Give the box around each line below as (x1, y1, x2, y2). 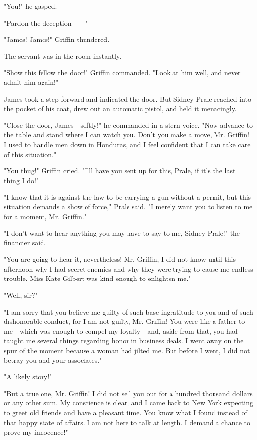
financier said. (4, 237, 46, 247)
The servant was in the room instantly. (4, 50, 122, 61)
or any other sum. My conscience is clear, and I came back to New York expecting (4, 398, 253, 408)
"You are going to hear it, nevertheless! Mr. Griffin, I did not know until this (4, 254, 236, 264)
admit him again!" (4, 77, 59, 87)
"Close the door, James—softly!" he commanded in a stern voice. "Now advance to (4, 120, 253, 130)
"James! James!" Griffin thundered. (4, 34, 110, 44)
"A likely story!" (4, 371, 52, 382)
